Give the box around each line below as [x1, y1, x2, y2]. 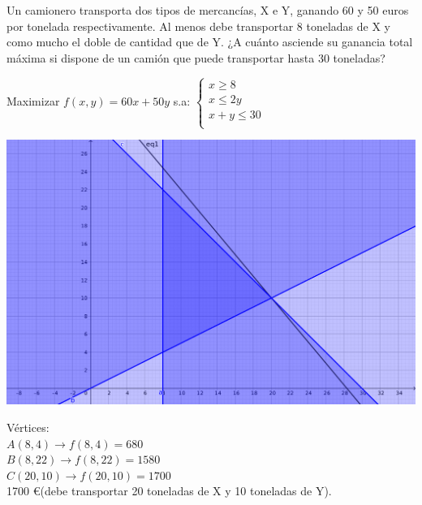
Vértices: [6, 418, 50, 435]
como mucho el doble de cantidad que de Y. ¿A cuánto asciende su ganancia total [6, 33, 413, 50]
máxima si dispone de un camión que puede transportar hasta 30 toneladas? [6, 49, 385, 66]
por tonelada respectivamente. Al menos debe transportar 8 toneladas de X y [6, 17, 390, 34]
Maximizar [6, 93, 60, 110]
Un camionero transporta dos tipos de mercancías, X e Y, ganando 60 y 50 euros [6, 2, 409, 18]
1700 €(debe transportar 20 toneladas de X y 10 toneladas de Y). [6, 482, 332, 499]
